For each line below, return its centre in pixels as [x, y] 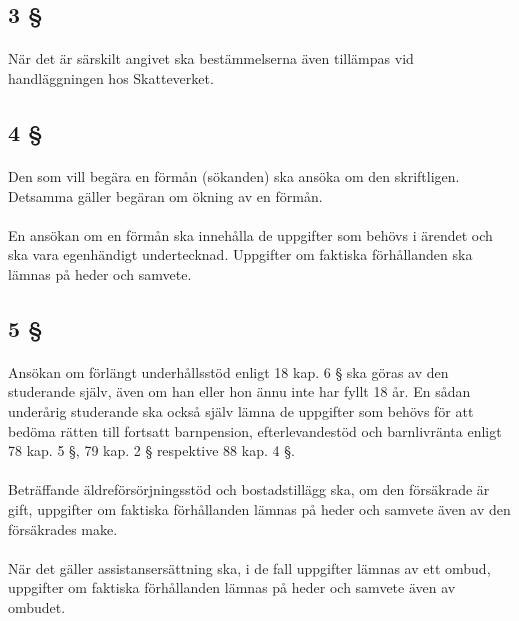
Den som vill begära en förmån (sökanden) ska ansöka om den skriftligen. [234, 175]
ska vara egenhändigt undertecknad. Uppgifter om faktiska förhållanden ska [240, 254]
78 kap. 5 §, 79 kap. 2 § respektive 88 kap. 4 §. [151, 450]
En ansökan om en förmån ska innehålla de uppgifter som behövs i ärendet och [250, 234]
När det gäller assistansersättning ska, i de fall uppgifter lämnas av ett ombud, [249, 567]
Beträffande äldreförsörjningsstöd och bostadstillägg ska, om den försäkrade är [249, 489]
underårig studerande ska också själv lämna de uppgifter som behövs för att [241, 411]
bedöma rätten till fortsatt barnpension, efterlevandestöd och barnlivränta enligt [255, 430]
